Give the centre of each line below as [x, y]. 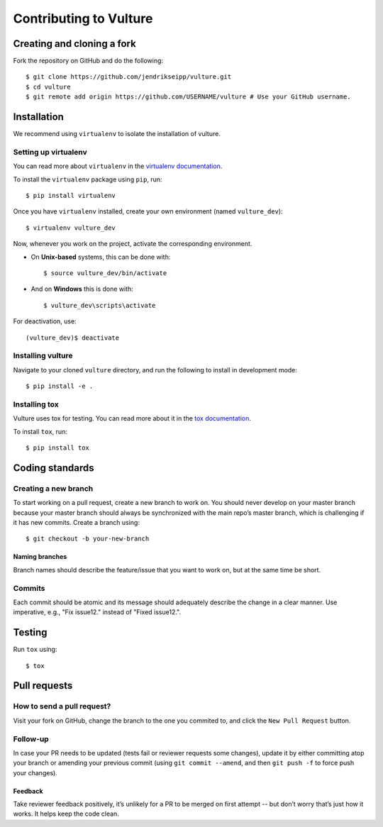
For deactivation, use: [45, 321]
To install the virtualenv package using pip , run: [88, 179]
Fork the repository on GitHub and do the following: [88, 61]
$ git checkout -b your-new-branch [88, 539]
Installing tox [36, 404]
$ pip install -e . [60, 386]
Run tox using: [35, 650]
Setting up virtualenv [50, 152]
